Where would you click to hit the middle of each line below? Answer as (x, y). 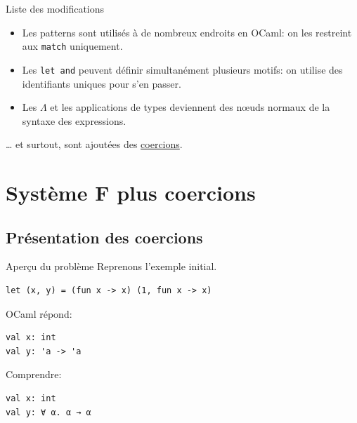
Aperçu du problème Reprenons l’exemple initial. (111, 266)
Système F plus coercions (131, 193)
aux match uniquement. (72, 46)
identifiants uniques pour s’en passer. (102, 83)
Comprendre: (34, 374)
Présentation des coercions (104, 237)
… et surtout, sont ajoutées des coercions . (94, 144)
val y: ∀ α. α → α (48, 412)
